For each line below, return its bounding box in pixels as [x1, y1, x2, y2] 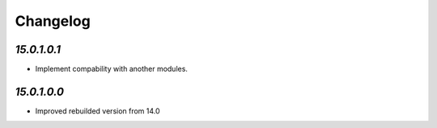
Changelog [15, 12, 91, 30]
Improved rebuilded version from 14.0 [35, 105, 161, 116]
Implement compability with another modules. [35, 64, 188, 74]
